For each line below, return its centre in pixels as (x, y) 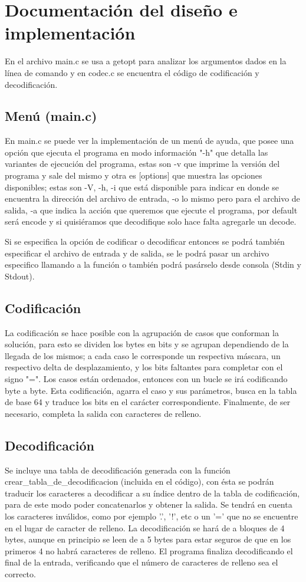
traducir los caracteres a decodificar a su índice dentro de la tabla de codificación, (152, 493)
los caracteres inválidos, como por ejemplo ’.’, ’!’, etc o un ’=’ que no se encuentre (152, 516)
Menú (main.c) (51, 116)
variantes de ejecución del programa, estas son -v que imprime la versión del (142, 164)
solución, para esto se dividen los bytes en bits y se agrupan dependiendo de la (147, 344)
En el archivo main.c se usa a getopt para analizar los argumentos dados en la (146, 61)
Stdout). (20, 276)
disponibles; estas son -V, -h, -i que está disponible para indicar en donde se (142, 187)
